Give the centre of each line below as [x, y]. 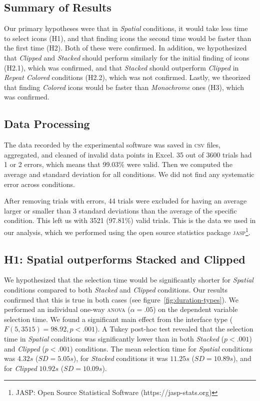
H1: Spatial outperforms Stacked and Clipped [125, 259]
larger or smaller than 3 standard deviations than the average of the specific [120, 210]
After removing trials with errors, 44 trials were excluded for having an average [125, 201]
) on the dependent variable [195, 309]
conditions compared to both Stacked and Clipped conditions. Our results [116, 289]
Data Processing [47, 124]
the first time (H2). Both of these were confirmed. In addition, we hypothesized [125, 48]
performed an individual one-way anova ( [67, 309]
